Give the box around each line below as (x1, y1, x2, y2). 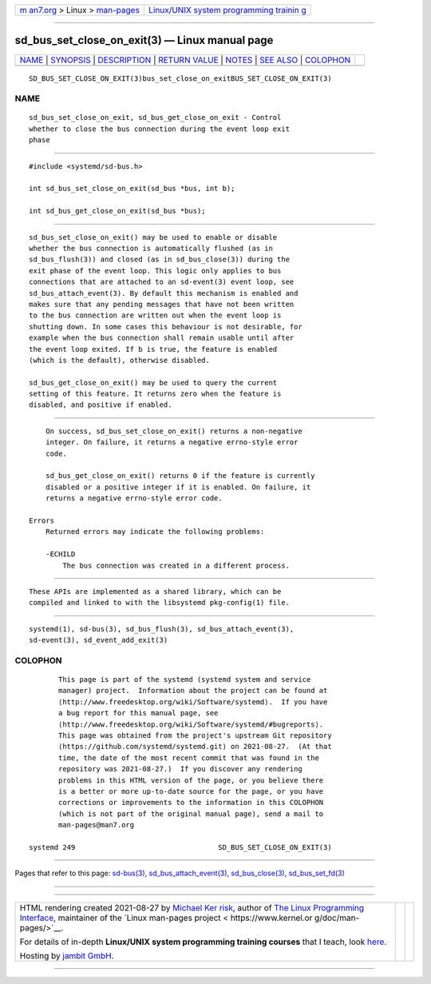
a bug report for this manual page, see (58, 708, 219, 718)
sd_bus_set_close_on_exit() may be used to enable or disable (29, 233, 278, 241)
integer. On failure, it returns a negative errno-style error (45, 438, 299, 447)
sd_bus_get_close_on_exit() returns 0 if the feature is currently (45, 472, 315, 480)
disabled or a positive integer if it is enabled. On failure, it (45, 482, 311, 492)
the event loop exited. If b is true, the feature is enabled (29, 345, 278, 353)
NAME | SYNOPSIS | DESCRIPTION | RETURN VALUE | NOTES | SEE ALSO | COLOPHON (19, 54, 351, 66)
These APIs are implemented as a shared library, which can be (29, 587, 282, 596)
